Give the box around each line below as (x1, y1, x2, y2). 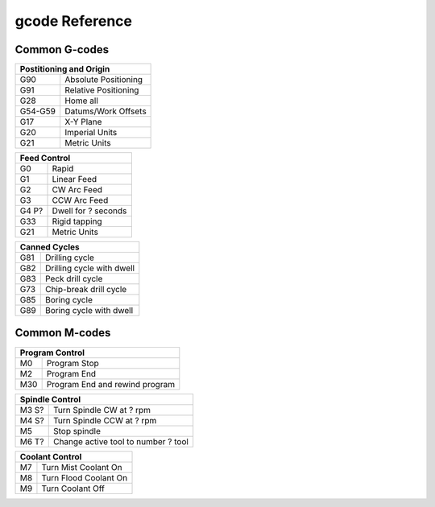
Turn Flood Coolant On (41, 472, 128, 483)
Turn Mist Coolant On (41, 461, 122, 472)
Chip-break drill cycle (44, 284, 127, 295)
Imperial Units (64, 127, 118, 138)
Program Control (19, 347, 85, 358)
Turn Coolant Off (41, 483, 105, 494)
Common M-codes (14, 326, 111, 340)
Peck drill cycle (44, 274, 103, 285)
